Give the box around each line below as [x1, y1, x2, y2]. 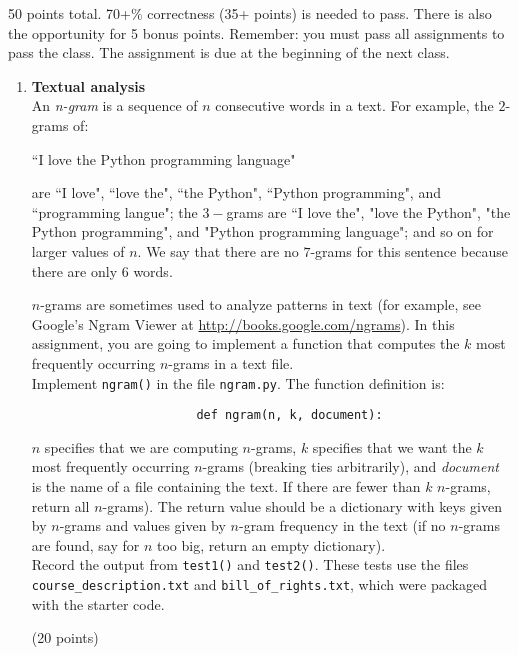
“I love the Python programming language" [31, 148, 296, 169]
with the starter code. [31, 593, 165, 614]
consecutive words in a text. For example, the [215, 95, 494, 116]
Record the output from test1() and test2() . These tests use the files [31, 554, 469, 575]
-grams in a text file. [168, 352, 294, 373]
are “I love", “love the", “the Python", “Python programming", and [31, 182, 441, 203]
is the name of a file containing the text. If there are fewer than [31, 476, 421, 496]
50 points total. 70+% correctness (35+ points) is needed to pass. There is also [8, 3, 492, 23]
